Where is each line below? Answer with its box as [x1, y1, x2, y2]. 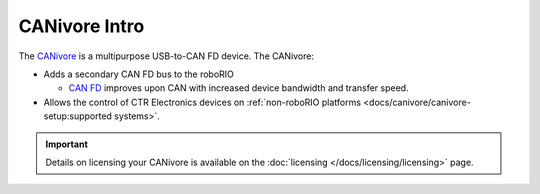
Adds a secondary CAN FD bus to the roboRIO [43, 68, 235, 80]
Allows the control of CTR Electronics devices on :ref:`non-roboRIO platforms [43, 96, 362, 108]
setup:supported [43, 110, 112, 122]
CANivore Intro [18, 15, 145, 37]
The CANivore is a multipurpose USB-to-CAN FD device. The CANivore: [18, 50, 315, 62]
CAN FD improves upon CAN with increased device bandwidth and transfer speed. [68, 82, 409, 94]
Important [45, 138, 89, 150]
